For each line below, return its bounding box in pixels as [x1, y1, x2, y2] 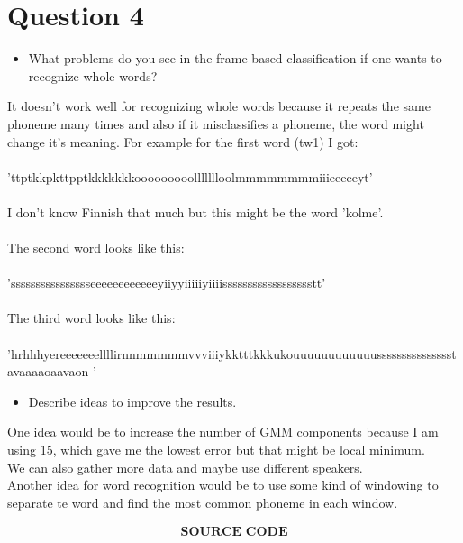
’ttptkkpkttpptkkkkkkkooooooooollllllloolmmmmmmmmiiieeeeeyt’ [7, 167, 373, 186]
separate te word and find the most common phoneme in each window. [7, 492, 398, 511]
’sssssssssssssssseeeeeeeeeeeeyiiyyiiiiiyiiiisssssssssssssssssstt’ [7, 273, 326, 292]
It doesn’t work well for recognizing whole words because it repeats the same [7, 97, 431, 115]
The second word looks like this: [7, 238, 185, 257]
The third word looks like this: [7, 308, 176, 327]
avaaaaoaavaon [7, 362, 89, 381]
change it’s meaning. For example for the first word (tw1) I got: [7, 132, 359, 151]
